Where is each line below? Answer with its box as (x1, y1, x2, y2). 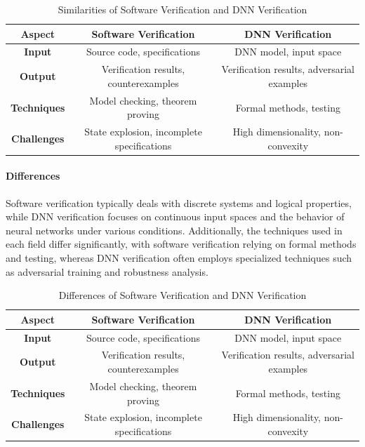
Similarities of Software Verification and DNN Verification (58, 2, 307, 16)
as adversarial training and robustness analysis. (6, 264, 208, 279)
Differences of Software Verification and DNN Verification (58, 288, 307, 302)
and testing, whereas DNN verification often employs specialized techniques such (6, 251, 352, 265)
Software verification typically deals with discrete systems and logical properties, (6, 195, 352, 210)
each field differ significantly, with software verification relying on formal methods (6, 236, 357, 251)
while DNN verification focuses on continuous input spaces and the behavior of (6, 209, 345, 224)
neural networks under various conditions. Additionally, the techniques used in (6, 222, 343, 237)
